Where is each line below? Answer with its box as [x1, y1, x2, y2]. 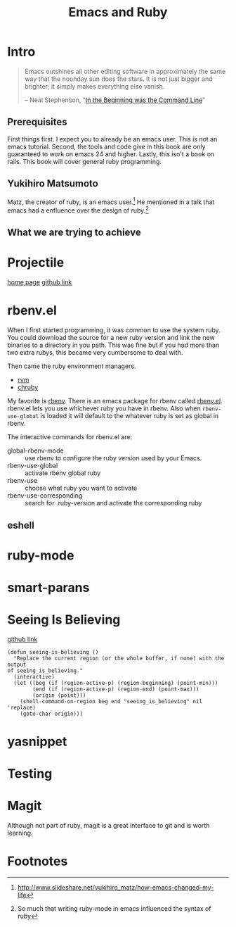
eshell [7, 519, 35, 531]
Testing [7, 766, 53, 782]
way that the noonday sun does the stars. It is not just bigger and [24, 75, 213, 83]
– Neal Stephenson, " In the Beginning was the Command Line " [24, 96, 206, 104]
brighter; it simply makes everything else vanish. [24, 82, 165, 90]
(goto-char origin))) [20, 710, 83, 717]
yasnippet [7, 733, 67, 750]
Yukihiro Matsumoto [7, 177, 98, 190]
